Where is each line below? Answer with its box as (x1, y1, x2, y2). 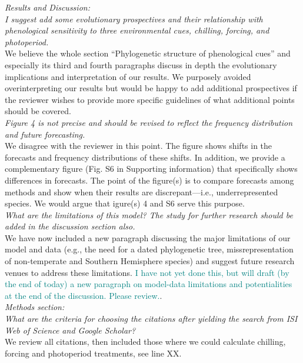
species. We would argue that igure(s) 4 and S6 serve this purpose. (5, 197, 245, 209)
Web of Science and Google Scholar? (5, 324, 136, 336)
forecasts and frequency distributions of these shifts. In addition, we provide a (5, 151, 285, 163)
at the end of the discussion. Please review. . (5, 289, 162, 301)
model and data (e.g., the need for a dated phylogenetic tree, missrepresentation (5, 243, 294, 255)
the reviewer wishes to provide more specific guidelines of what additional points (5, 93, 295, 105)
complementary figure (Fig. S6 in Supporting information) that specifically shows (5, 162, 298, 175)
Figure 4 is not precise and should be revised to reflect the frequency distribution (5, 116, 293, 128)
